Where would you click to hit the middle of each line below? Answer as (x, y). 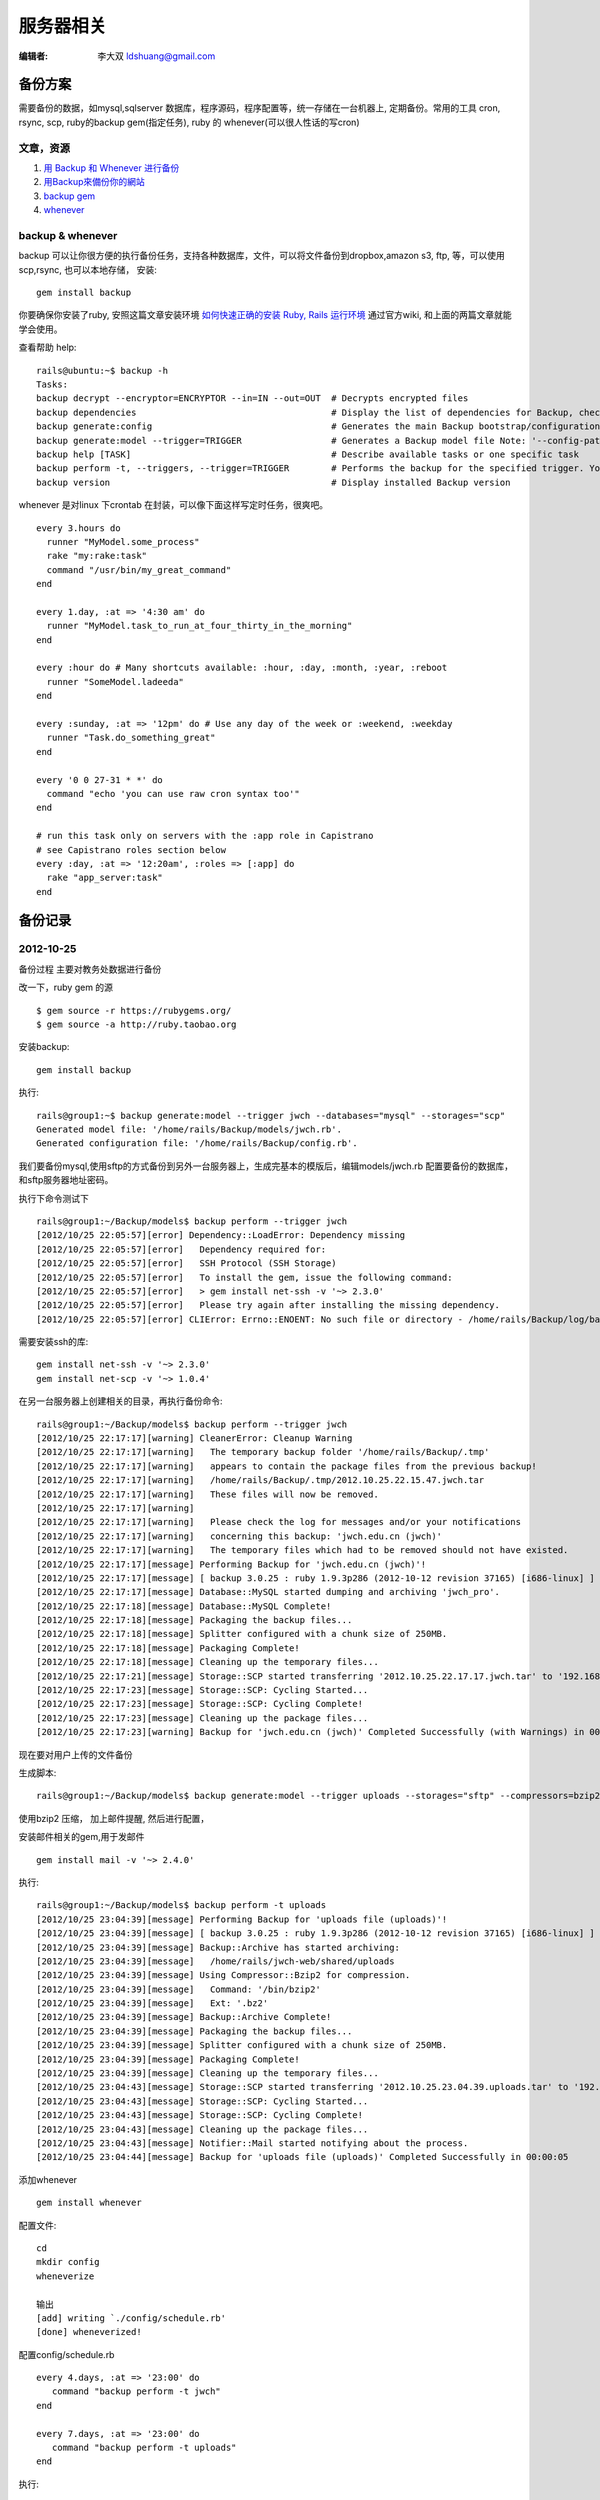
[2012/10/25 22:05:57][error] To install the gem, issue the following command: (244, 1277)
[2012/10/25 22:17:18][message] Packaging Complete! (168, 1648)
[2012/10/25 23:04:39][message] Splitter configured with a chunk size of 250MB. (242, 2045)
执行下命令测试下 (53, 1198)
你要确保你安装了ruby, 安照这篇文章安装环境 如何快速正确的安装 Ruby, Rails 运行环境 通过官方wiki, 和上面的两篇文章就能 (265, 315)
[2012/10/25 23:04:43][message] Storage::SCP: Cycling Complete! (200, 2115)
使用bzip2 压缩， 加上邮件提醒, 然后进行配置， (114, 1818)
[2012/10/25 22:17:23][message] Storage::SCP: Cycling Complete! (200, 1704)
